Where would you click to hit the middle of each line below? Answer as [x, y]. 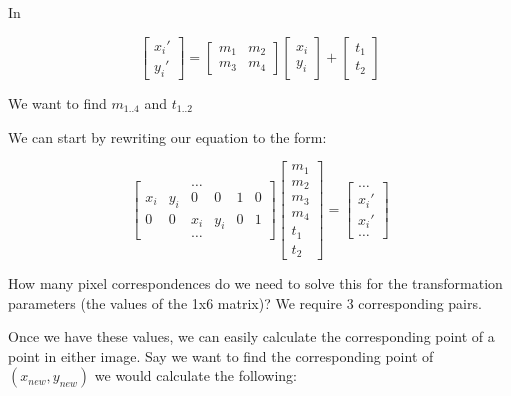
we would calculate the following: [196, 375]
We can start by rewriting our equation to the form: [167, 136]
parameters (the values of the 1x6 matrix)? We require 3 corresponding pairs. [245, 302]
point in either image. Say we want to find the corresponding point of [221, 355]
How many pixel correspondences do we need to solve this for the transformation [255, 283]
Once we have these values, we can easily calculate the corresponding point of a [251, 336]
